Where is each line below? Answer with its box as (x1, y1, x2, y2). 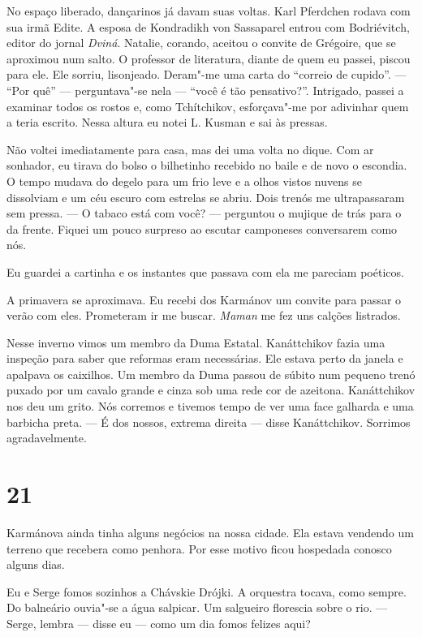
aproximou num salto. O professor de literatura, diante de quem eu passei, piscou (6, 49, 411, 67)
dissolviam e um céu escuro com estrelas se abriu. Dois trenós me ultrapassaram (6, 188, 405, 205)
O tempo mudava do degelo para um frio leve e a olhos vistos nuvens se (6, 172, 362, 189)
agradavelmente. (6, 429, 87, 446)
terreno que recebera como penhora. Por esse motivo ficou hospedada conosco (6, 540, 392, 557)
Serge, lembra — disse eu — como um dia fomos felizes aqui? (6, 614, 311, 631)
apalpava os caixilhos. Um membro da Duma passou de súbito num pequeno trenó (6, 365, 416, 382)
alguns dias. (6, 556, 65, 573)
